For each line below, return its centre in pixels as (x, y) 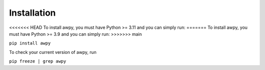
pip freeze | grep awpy (38, 61)
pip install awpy (30, 43)
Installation (32, 13)
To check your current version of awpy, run (53, 52)
